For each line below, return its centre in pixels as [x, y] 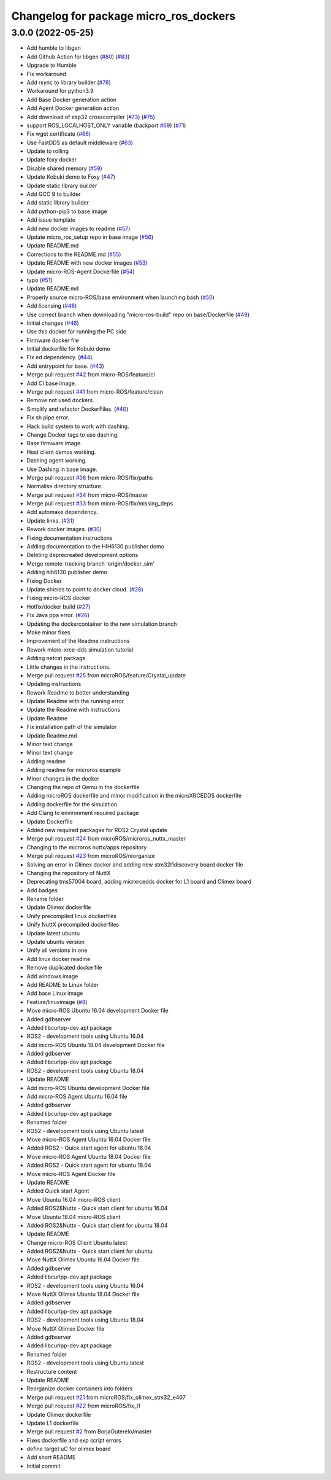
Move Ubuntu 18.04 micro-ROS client [74, 1217]
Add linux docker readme [59, 959]
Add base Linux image [55, 993]
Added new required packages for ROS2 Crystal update [97, 830]
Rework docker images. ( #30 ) [64, 529]
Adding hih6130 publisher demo [67, 572]
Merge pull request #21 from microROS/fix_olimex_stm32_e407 [106, 1397]
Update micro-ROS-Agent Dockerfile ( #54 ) [81, 271]
